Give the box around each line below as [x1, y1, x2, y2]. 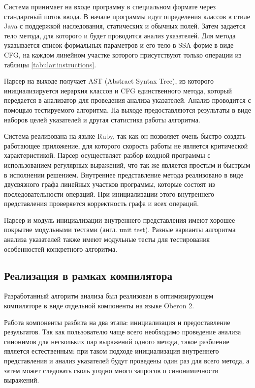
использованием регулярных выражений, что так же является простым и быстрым [4, 159, 251, 170]
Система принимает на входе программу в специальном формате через [4, 1, 216, 11]
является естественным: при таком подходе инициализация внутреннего [4, 346, 219, 356]
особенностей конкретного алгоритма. [4, 243, 118, 254]
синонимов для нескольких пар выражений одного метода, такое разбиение [4, 336, 229, 346]
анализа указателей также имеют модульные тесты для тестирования [4, 234, 210, 244]
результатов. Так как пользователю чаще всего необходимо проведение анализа [4, 327, 241, 337]
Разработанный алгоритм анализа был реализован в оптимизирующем [4, 291, 214, 301]
